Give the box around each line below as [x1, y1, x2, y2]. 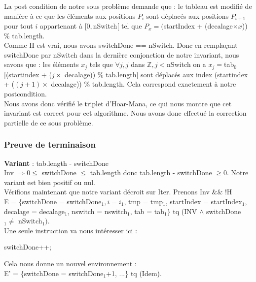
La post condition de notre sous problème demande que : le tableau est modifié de [4, 1, 252, 11]
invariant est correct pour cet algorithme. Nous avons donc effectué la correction [4, 108, 247, 118]
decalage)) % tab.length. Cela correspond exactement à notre [51, 79, 236, 89]
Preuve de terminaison [4, 138, 96, 151]
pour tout [4, 21, 33, 31]
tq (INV [173, 206, 197, 216]
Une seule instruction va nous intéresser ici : [4, 225, 137, 235]
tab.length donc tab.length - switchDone [90, 167, 212, 178]
